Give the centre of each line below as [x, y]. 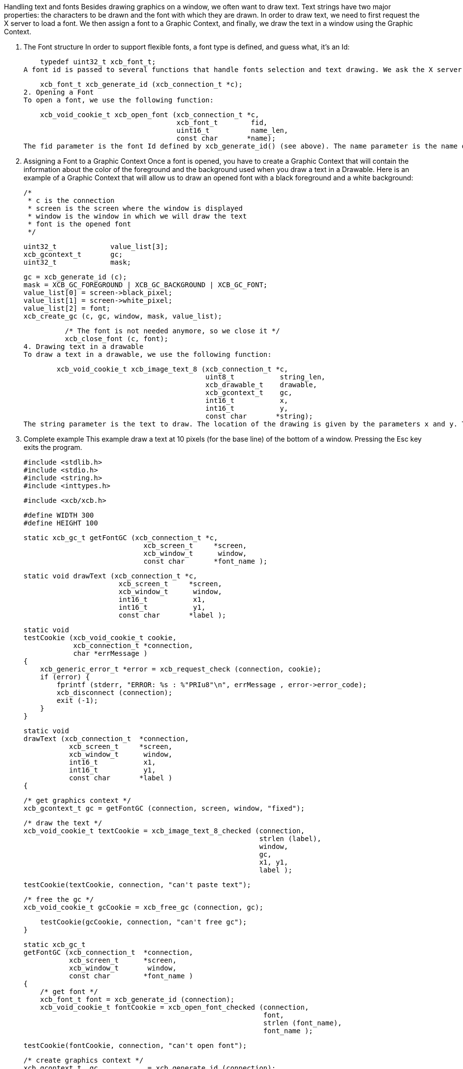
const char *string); [259, 416]
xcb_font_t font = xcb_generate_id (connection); [137, 999]
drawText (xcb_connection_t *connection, [106, 739]
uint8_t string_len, [265, 377]
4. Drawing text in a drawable [84, 347]
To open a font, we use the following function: [119, 100]
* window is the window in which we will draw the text [137, 216]
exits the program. [53, 447]
